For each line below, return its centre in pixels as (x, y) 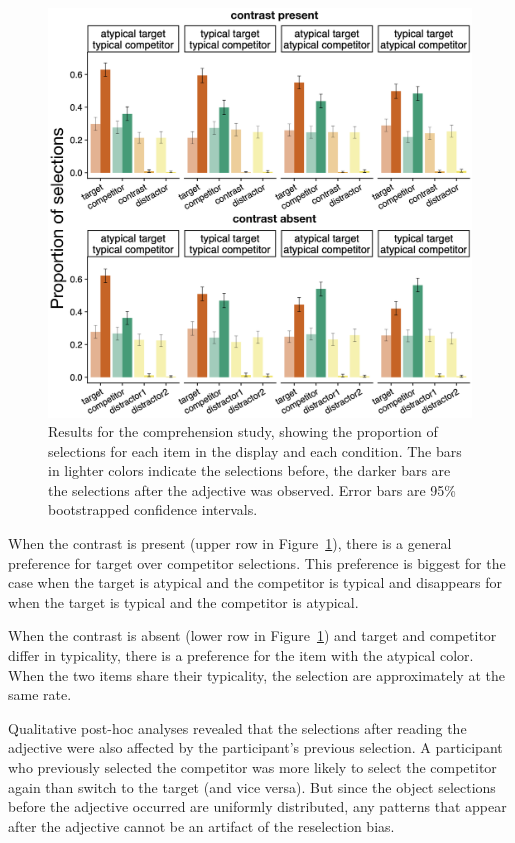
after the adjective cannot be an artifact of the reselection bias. (201, 825)
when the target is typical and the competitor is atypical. (183, 601)
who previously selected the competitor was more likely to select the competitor (252, 767)
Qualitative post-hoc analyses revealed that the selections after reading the (237, 727)
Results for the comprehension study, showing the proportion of (243, 431)
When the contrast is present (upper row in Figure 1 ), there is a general (230, 543)
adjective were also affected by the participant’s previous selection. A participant (255, 747)
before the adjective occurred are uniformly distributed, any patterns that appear (257, 806)
